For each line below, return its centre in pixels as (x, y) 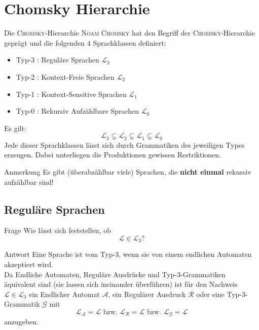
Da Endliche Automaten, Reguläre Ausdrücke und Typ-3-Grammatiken (115, 274)
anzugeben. (22, 322)
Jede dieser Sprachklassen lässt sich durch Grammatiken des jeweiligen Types (124, 144)
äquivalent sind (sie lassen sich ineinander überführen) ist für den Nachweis (121, 284)
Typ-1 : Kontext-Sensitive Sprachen (71, 94)
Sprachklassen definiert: (129, 42)
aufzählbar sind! (29, 181)
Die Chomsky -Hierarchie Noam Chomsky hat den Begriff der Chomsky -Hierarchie (130, 33)
